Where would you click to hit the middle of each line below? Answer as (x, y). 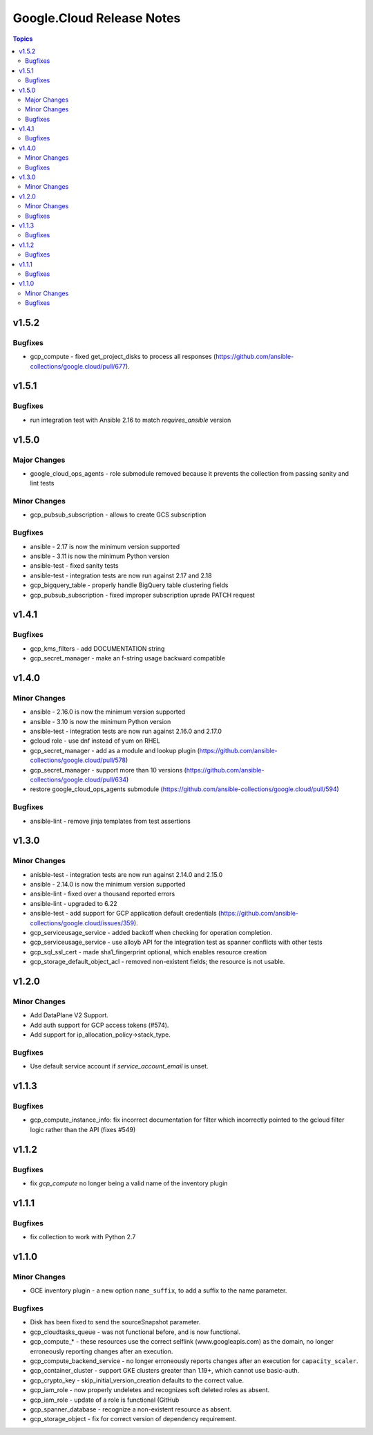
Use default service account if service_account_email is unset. (119, 1066)
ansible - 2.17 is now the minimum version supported (105, 546)
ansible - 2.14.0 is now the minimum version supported (108, 885)
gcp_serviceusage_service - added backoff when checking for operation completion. (151, 933)
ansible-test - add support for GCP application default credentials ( (125, 914)
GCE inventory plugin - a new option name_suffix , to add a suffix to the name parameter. (159, 1290)
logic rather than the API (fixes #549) (83, 1129)
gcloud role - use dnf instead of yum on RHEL (95, 741)
